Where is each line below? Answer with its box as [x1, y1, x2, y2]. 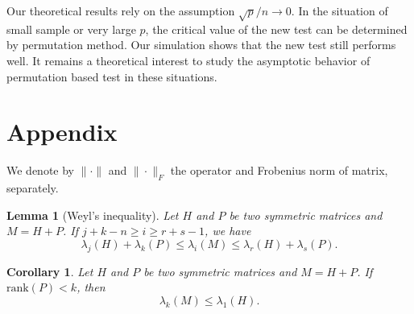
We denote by [6, 162, 74, 179]
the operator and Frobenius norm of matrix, [170, 162, 388, 179]
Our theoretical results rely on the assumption [6, 2, 235, 19]
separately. [6, 180, 59, 196]
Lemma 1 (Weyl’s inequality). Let [6, 206, 179, 223]
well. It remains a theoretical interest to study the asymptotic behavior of [6, 52, 371, 68]
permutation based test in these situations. [6, 68, 217, 85]
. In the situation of [291, 2, 388, 19]
